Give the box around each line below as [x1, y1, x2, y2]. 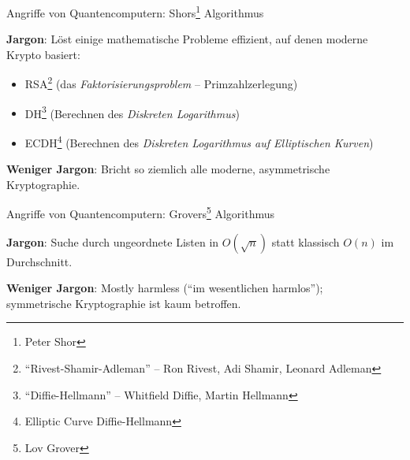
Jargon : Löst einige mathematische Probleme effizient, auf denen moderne [6, 31, 368, 47]
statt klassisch [271, 233, 340, 250]
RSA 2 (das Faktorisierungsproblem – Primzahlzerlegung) [24, 73, 298, 92]
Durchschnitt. [6, 253, 73, 269]
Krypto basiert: [6, 46, 80, 62]
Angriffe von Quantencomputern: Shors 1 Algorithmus [6, 2, 264, 20]
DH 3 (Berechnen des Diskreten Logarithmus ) [24, 102, 240, 121]
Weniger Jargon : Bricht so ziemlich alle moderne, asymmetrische [6, 161, 330, 177]
